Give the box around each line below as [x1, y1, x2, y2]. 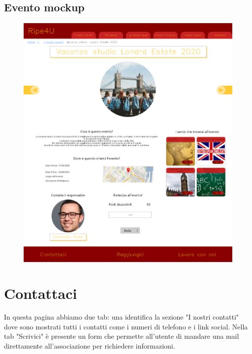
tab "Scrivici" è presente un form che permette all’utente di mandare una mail [4, 331, 239, 341]
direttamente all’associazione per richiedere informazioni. [4, 340, 175, 351]
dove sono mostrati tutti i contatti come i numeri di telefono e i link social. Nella [4, 321, 248, 331]
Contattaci [4, 283, 77, 303]
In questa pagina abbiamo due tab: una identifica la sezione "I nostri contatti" [4, 312, 239, 322]
